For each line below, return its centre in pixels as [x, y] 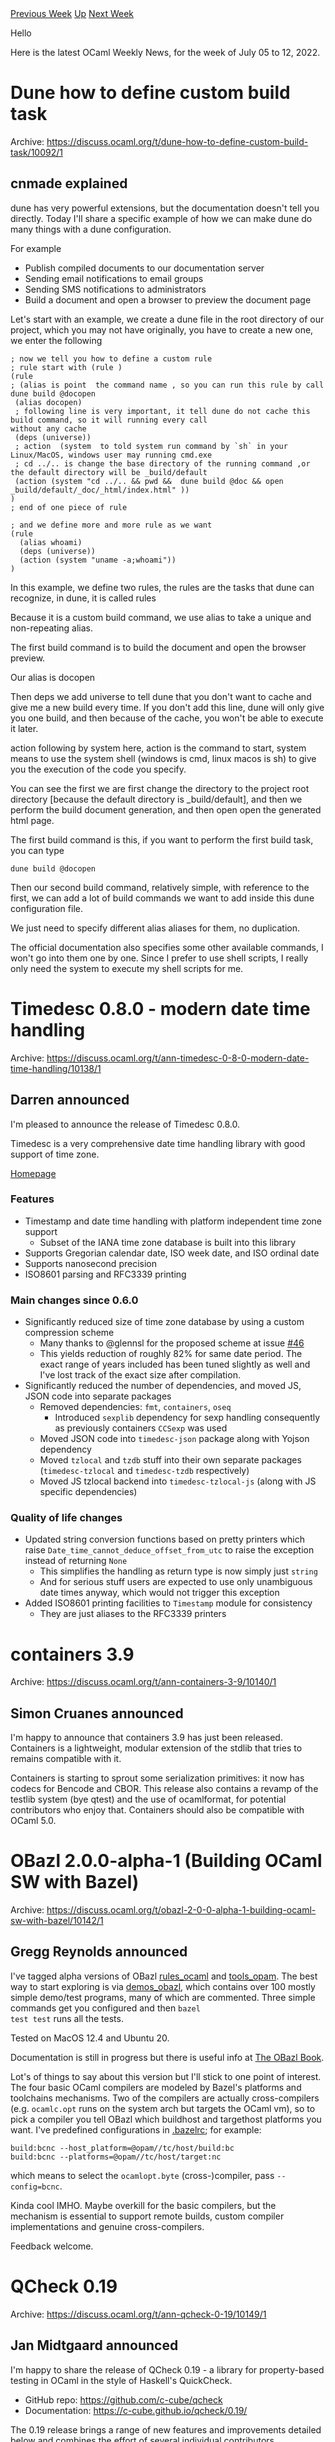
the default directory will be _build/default [109, 472]
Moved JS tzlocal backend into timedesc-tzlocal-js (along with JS [178, 1481]
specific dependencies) [88, 1492]
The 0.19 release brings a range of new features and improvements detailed [166, 2429]
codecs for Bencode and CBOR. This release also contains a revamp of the [164, 1789]
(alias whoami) [51, 542]
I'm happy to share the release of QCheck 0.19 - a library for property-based [167, 2369]
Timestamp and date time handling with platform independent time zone [173, 1221]
